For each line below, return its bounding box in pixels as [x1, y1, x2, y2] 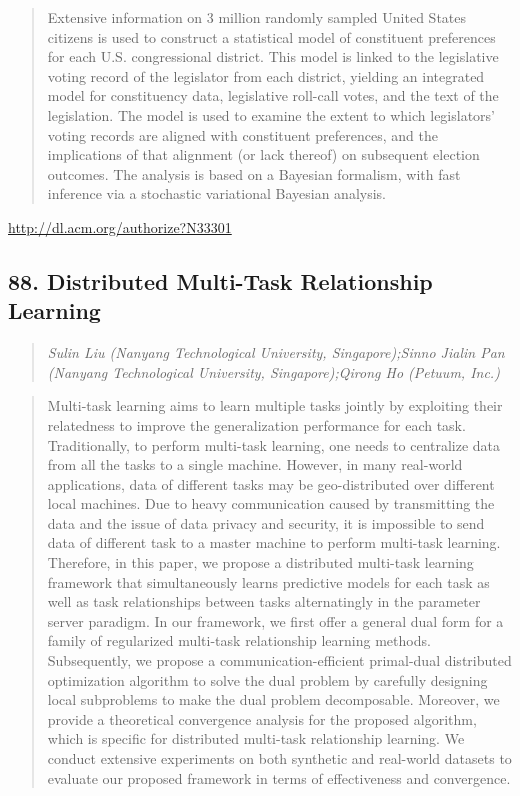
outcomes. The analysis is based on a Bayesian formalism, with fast [47, 163, 461, 184]
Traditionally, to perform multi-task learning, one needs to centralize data [47, 434, 501, 455]
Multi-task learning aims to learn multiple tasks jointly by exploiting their [47, 395, 503, 416]
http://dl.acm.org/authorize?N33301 [8, 216, 232, 237]
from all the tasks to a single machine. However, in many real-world [47, 454, 463, 475]
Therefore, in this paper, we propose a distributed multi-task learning [47, 552, 474, 573]
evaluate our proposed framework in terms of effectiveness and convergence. [47, 767, 511, 788]
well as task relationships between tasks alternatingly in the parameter [47, 591, 481, 612]
